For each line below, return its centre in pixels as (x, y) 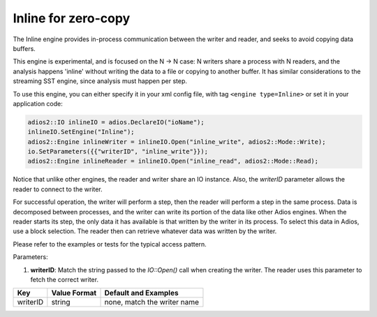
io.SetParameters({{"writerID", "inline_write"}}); (118, 152)
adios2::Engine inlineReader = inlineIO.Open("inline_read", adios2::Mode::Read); (173, 161)
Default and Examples (141, 293)
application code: (38, 103)
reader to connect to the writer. (58, 189)
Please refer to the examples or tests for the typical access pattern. (110, 244)
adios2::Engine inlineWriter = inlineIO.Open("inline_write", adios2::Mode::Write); (177, 142)
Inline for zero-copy (72, 18)
